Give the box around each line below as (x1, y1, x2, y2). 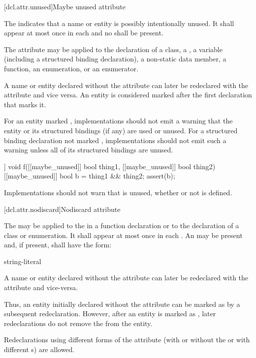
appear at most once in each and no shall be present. (4, 28, 163, 38)
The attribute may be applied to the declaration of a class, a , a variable (4, 44, 223, 54)
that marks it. (4, 99, 46, 109)
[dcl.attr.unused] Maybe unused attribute (4, 1, 126, 11)
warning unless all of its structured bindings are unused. (4, 145, 173, 155)
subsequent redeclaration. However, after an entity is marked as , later (4, 308, 216, 319)
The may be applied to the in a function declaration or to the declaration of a (4, 220, 239, 231)
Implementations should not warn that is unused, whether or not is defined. (4, 187, 232, 197)
